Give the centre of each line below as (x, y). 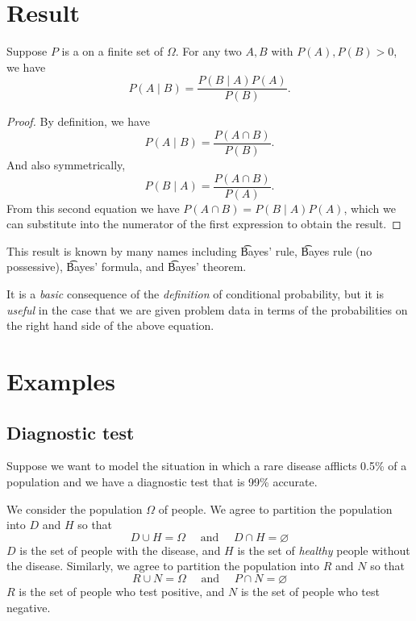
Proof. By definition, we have (78, 121)
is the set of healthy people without (324, 550)
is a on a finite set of (112, 51)
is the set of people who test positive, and (122, 591)
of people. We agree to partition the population (275, 508)
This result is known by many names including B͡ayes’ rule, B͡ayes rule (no (189, 250)
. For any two (208, 51)
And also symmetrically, (66, 165)
